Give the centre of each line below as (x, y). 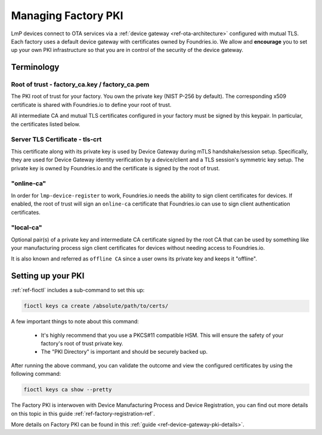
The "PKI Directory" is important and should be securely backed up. (124, 352)
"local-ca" (27, 228)
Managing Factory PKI (67, 16)
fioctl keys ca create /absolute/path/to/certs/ (96, 306)
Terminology (35, 67)
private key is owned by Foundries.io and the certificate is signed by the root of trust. (115, 168)
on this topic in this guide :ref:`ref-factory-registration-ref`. (83, 413)
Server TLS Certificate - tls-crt (56, 139)
